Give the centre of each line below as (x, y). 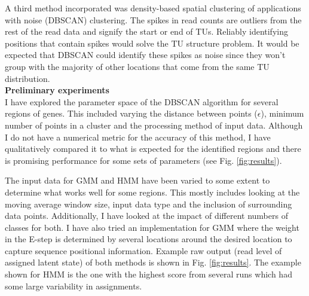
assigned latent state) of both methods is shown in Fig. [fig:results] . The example (153, 262)
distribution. (27, 78)
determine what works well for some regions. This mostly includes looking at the (152, 192)
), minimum (282, 113)
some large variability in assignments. (74, 286)
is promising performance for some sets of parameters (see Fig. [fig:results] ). (143, 160)
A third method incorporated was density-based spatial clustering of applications (153, 8)
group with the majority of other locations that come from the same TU (137, 66)
